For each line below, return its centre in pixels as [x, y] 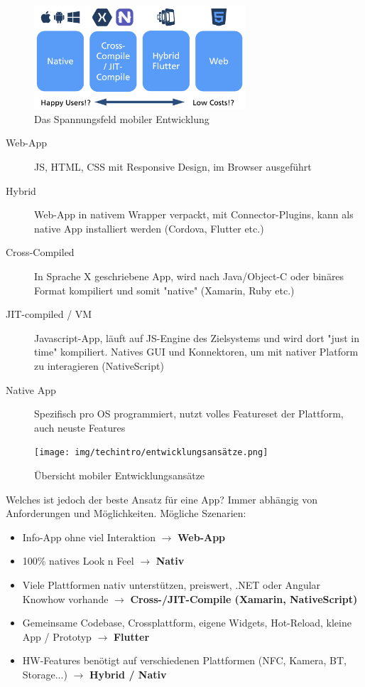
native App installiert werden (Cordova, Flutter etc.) [149, 228]
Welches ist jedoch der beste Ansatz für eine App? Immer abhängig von [162, 499]
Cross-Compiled [40, 252]
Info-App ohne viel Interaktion [89, 537]
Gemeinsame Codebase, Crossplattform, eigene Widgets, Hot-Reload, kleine [187, 623]
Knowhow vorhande [65, 598]
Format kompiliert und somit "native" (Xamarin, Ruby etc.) [164, 290]
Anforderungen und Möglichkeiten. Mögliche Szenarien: [126, 513]
